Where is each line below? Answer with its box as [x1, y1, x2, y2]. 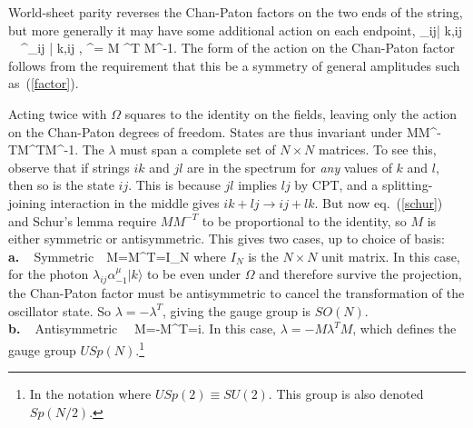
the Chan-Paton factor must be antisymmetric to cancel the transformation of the [8, 284, 465, 303]
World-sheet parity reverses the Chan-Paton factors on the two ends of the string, [8, 3, 463, 21]
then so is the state [8, 175, 114, 194]
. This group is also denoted [268, 384, 424, 403]
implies [238, 175, 278, 194]
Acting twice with [8, 104, 107, 123]
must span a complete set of [120, 140, 276, 159]
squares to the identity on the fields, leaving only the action [124, 104, 458, 123]
